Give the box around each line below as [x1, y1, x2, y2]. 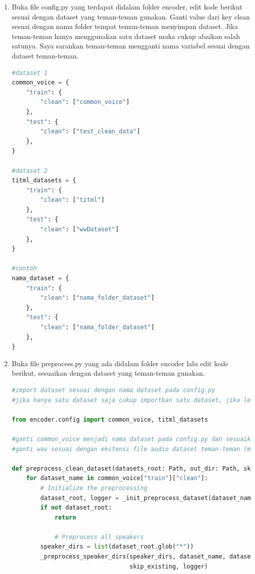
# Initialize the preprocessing [40, 484, 147, 492]
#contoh [11, 265, 37, 272]
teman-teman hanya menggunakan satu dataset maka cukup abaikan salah [11, 30, 240, 41]
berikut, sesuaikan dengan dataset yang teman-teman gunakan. [11, 368, 205, 378]
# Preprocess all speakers [54, 533, 144, 541]
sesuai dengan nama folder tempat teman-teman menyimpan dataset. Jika [11, 21, 238, 31]
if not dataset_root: [40, 504, 112, 512]
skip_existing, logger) [129, 563, 208, 570]
